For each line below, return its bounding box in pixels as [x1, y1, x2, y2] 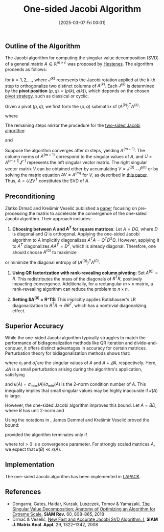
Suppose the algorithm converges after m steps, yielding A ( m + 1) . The [5, 146, 145, 153]
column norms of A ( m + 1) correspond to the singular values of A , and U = [5, 153, 152, 160]
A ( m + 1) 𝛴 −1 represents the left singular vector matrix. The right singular [5, 159, 147, 165]
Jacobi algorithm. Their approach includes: [5, 215, 92, 221]
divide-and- [134, 340, 158, 346]
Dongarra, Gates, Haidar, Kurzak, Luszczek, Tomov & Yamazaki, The [12, 501, 150, 507]
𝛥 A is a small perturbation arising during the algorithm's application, [5, 366, 142, 372]
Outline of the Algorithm [5, 42, 81, 50]
